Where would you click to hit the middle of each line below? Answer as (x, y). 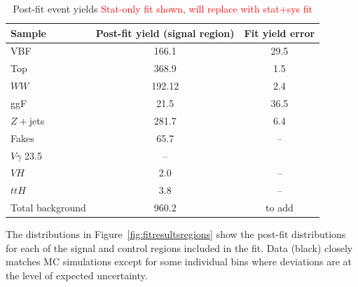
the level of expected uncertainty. (77, 275)
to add (280, 208)
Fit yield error (280, 33)
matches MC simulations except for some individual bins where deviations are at (179, 261)
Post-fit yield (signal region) (165, 33)
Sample (28, 33)
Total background (48, 208)
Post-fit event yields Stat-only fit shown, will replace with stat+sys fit (163, 8)
